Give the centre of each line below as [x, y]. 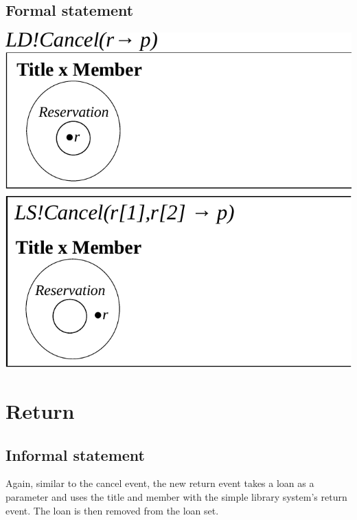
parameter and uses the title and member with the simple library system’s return [176, 497]
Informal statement [76, 454]
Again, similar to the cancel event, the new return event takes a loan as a [160, 483]
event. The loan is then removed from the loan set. [112, 510]
